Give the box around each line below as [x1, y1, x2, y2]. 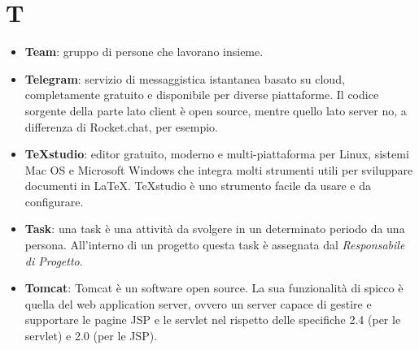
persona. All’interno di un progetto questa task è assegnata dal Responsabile [24, 236, 405, 253]
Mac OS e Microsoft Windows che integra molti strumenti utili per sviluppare [24, 161, 413, 178]
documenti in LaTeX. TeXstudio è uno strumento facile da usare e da [24, 177, 371, 194]
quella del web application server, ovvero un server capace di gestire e [24, 295, 372, 312]
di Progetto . [24, 252, 83, 269]
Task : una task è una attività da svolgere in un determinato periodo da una [24, 220, 405, 237]
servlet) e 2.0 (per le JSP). [24, 327, 158, 344]
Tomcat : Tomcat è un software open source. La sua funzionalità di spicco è [24, 279, 404, 296]
